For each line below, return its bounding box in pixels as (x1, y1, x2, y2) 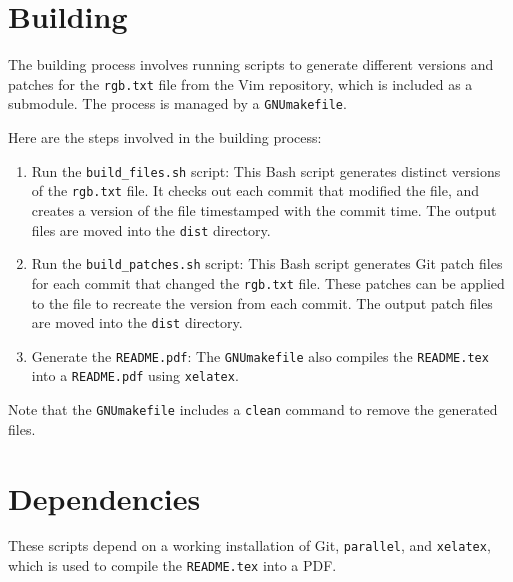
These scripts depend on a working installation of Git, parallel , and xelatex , (8, 535, 491, 556)
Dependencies (8, 477, 201, 518)
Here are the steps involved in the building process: (8, 127, 322, 148)
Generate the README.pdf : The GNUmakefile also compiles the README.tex (31, 345, 489, 366)
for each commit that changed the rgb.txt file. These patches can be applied (31, 272, 505, 293)
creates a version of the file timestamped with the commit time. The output (31, 199, 497, 220)
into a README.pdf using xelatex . (31, 365, 239, 386)
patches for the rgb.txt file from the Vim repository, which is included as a (8, 73, 473, 94)
